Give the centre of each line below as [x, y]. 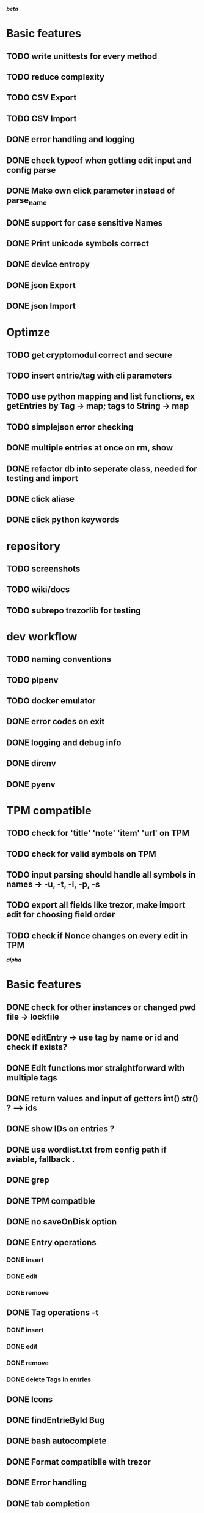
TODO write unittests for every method [82, 56]
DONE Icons [30, 1399]
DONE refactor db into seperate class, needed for [102, 468]
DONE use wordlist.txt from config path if [86, 1149]
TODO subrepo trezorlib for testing [74, 610]
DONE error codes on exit [56, 722]
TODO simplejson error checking [70, 427]
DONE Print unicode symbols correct [78, 244]
